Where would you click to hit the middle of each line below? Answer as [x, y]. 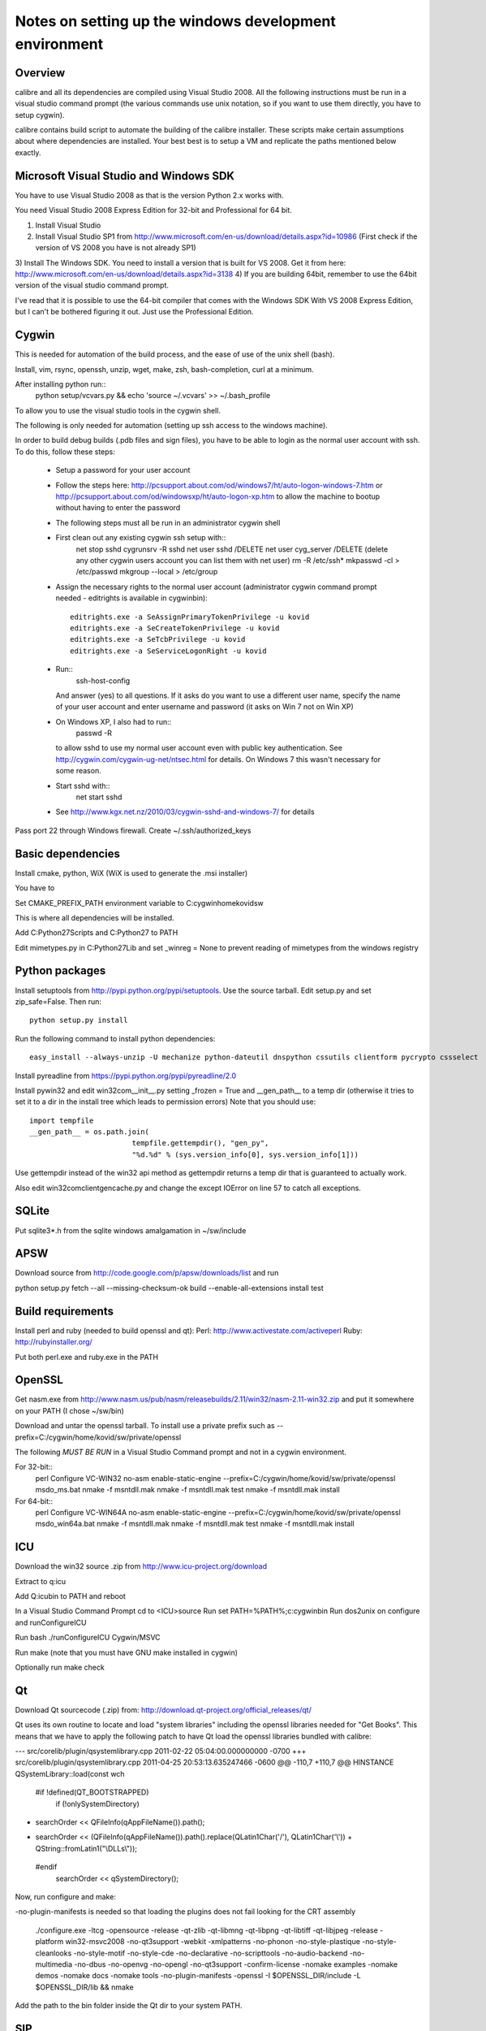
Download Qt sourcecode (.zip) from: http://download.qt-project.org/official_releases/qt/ [163, 1709]
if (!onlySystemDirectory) [97, 1804]
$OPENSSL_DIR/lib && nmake [84, 1987]
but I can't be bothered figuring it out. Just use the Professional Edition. [134, 312]
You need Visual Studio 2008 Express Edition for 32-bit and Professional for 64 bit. [153, 210]
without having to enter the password [118, 508]
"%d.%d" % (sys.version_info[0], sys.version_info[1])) [245, 1154]
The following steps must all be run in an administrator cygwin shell [168, 522]
